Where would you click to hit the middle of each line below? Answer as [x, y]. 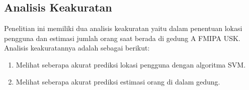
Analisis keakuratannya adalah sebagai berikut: [77, 48]
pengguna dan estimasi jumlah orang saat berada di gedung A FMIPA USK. [122, 38]
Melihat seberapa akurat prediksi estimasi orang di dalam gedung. [118, 81]
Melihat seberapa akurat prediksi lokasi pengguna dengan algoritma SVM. [131, 64]
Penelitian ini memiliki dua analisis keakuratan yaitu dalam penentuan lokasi [123, 28]
